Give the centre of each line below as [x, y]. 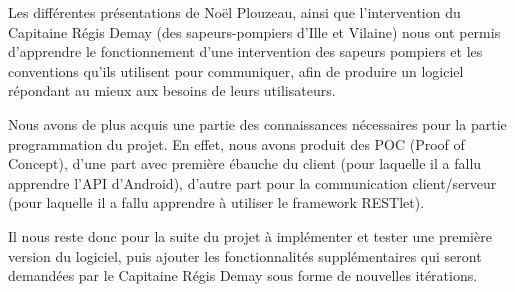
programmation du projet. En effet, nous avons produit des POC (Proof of [236, 143]
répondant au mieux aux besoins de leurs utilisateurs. [172, 90]
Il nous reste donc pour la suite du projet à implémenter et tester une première [250, 235]
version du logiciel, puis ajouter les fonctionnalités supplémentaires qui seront [245, 255]
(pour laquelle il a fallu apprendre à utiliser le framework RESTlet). [216, 202]
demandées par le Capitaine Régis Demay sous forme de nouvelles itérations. [243, 275]
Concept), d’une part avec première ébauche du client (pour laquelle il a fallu [245, 163]
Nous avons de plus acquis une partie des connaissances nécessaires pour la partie [257, 123]
